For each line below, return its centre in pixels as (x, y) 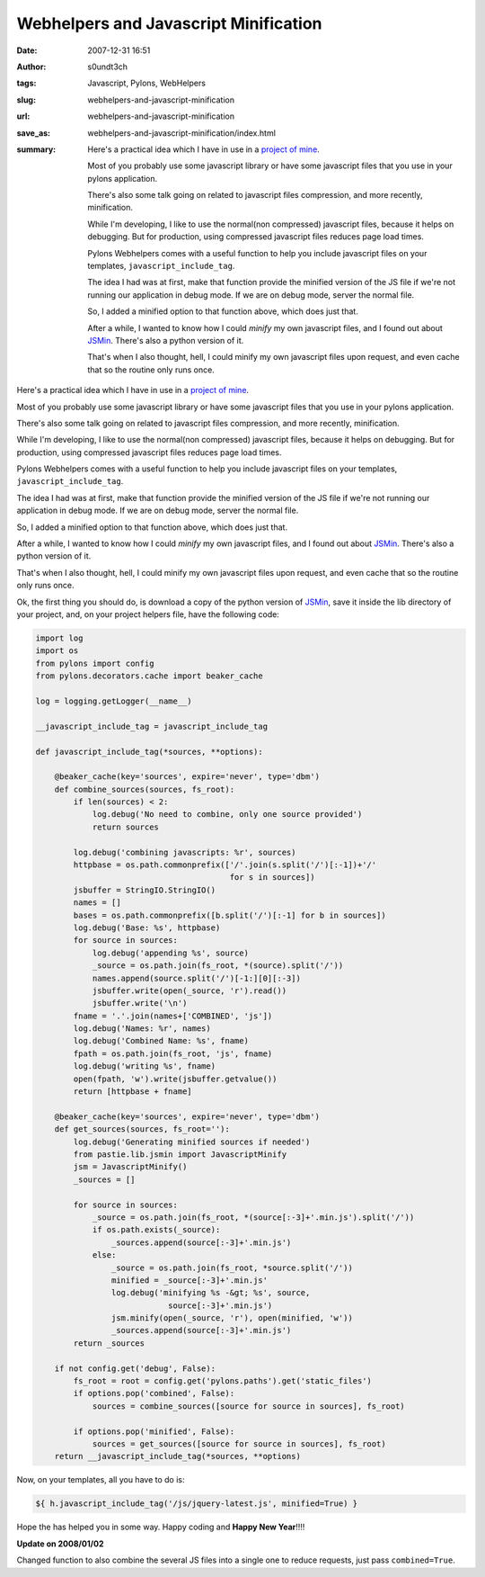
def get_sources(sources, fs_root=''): (142, 1129)
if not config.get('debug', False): (135, 1368)
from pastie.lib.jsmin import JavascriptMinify (180, 1155)
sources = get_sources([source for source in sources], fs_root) (239, 1443)
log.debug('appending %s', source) (170, 953)
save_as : (34, 133)
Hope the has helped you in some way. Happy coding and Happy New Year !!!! (161, 1527)
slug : (26, 100)
